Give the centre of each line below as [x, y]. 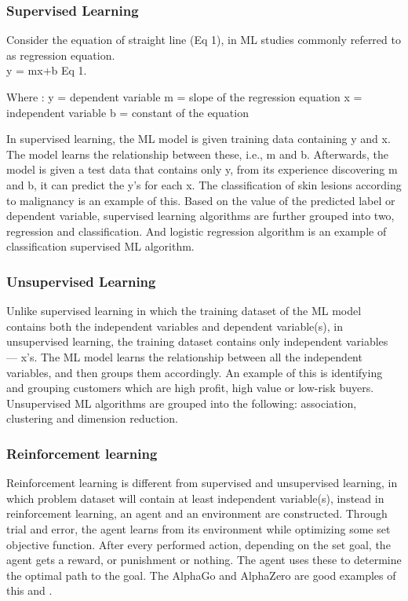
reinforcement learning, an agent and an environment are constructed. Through [197, 513]
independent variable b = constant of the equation [127, 112]
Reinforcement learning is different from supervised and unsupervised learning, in [202, 483]
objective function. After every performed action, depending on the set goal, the [199, 544]
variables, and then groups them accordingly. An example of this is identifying [195, 372]
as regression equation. [61, 55]
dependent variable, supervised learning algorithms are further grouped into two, [200, 216]
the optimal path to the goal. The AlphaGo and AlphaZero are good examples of [201, 575]
